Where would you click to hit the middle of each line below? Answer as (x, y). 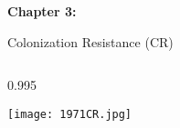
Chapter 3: (42, 11)
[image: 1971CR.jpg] (70, 114)
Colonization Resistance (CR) (90, 41)
